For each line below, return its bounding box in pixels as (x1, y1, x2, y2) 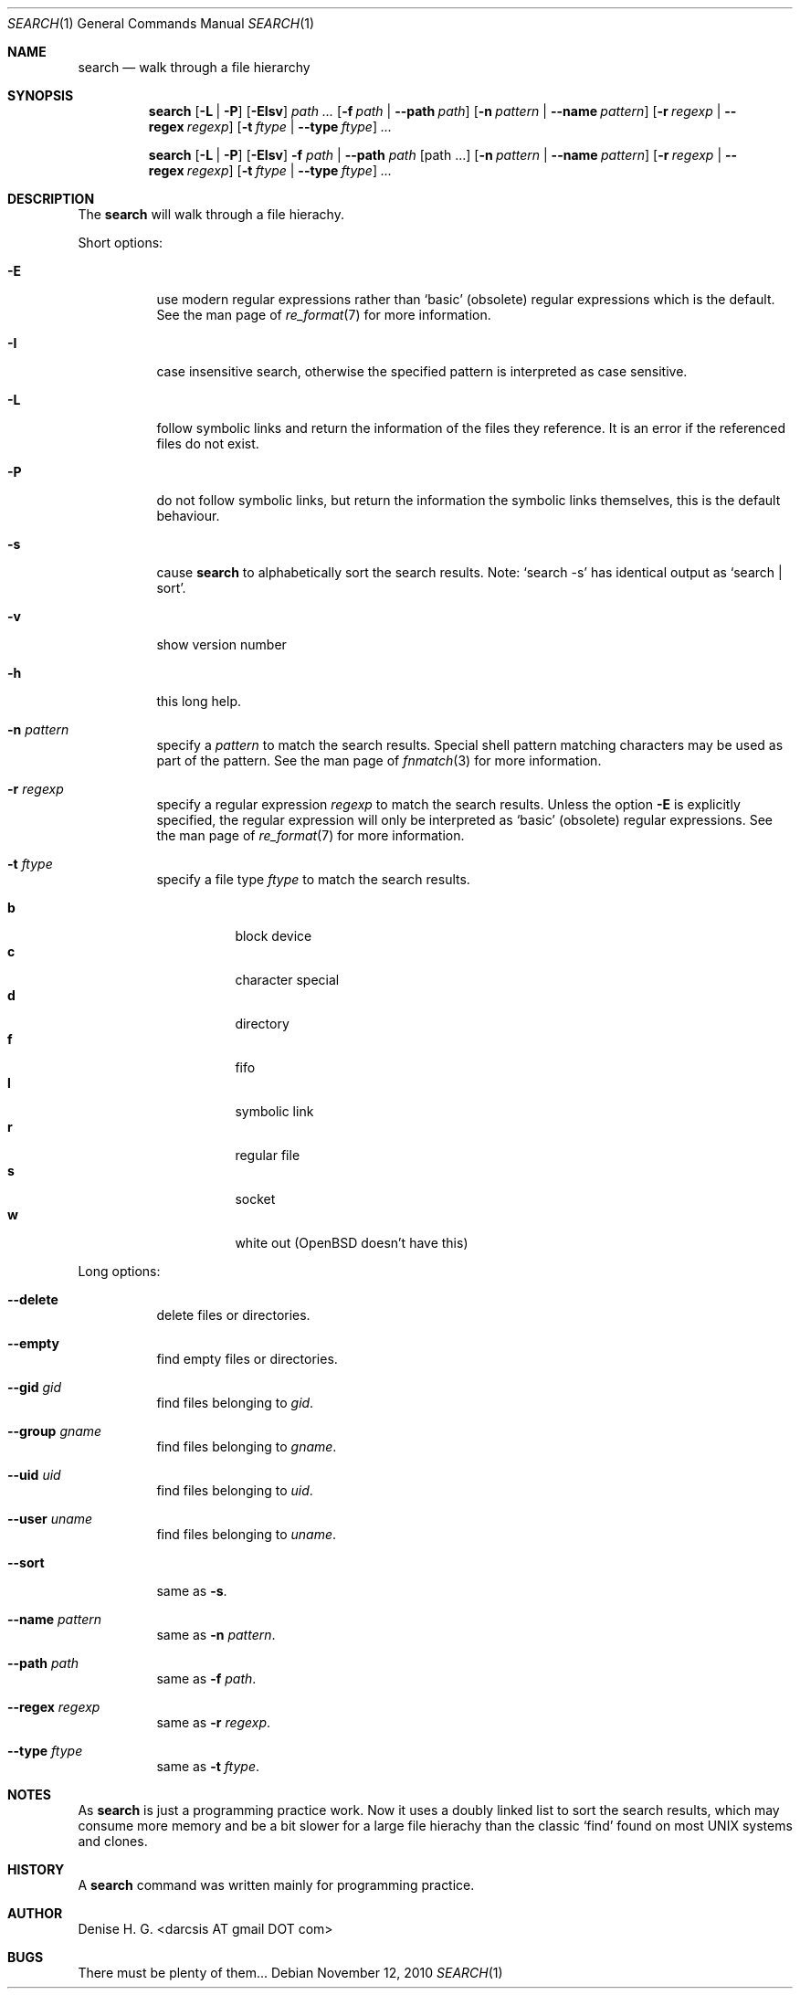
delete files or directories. (156, 1307, 311, 1323)
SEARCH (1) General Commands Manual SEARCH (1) (7, 16, 315, 31)
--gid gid (7, 1379, 62, 1395)
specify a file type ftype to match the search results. (156, 871, 470, 887)
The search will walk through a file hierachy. (78, 206, 344, 222)
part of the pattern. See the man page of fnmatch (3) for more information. (156, 753, 602, 768)
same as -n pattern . (156, 1627, 276, 1642)
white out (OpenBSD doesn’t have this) (235, 1235, 468, 1251)
